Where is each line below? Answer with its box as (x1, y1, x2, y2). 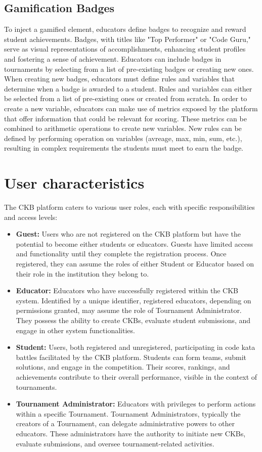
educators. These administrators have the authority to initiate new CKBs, (16, 428, 246, 438)
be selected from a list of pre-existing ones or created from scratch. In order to (4, 93, 247, 104)
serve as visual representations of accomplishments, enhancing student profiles (4, 43, 246, 54)
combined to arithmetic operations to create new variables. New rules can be (4, 123, 242, 133)
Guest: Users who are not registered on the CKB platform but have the (16, 229, 241, 239)
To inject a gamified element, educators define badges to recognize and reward (4, 24, 246, 34)
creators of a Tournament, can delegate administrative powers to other (16, 418, 235, 429)
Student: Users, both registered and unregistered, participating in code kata (16, 342, 255, 352)
